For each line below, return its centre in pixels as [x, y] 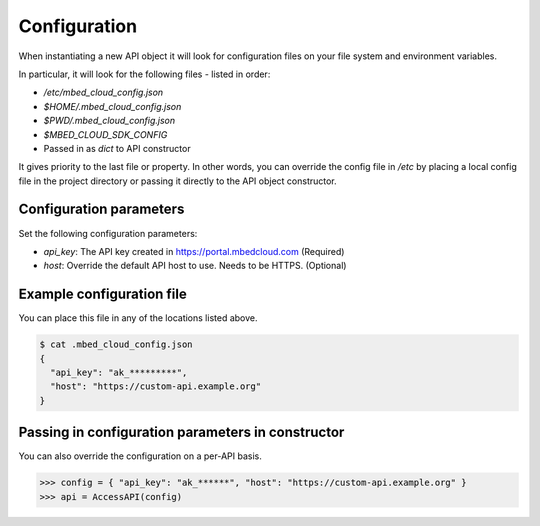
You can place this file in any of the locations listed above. [138, 318]
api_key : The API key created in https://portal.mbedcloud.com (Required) [194, 251]
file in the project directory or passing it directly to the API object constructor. [177, 181]
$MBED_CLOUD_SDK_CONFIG [105, 134]
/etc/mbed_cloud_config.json [103, 92]
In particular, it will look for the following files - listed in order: [144, 74]
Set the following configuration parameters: [108, 233]
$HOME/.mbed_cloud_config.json [112, 106]
